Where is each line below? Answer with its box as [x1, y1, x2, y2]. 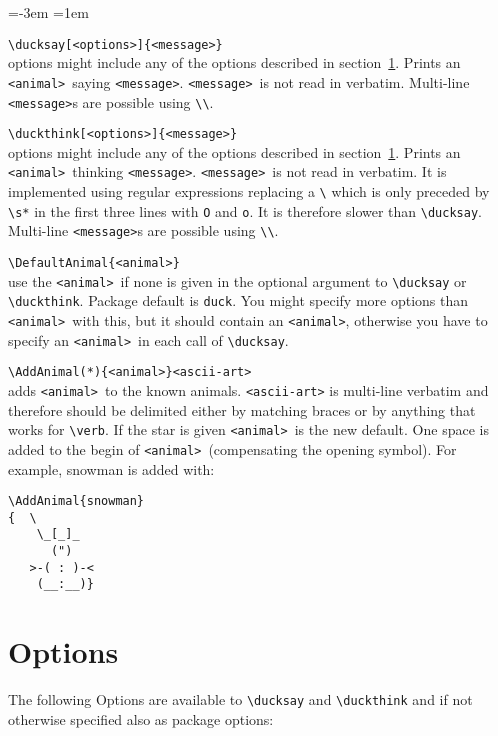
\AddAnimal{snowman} [8, 494, 145, 509]
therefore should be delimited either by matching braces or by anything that [8, 399, 476, 420]
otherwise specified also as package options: [8, 708, 274, 729]
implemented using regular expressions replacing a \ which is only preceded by [8, 181, 490, 202]
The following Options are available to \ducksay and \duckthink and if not [8, 689, 473, 710]
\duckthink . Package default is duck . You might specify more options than [8, 290, 469, 311]
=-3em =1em [8, 2, 89, 22]
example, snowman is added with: [8, 458, 215, 479]
